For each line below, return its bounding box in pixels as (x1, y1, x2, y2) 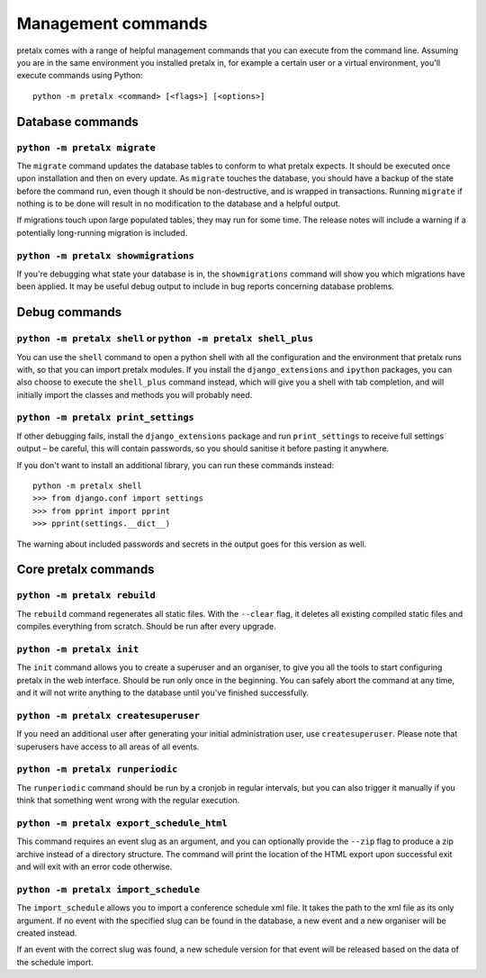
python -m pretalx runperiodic (16, 764, 178, 775)
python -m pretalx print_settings (16, 412, 195, 423)
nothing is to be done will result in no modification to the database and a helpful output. (16, 198, 341, 209)
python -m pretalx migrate (16, 141, 157, 153)
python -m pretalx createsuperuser (16, 710, 201, 721)
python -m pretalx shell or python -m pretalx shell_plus (16, 332, 314, 345)
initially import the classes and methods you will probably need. (16, 389, 253, 400)
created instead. (16, 928, 77, 938)
